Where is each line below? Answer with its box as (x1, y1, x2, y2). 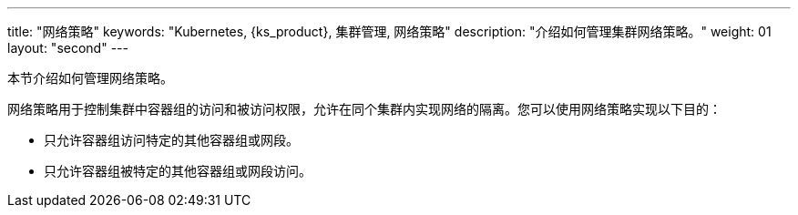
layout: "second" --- (7, 40, 128, 56)
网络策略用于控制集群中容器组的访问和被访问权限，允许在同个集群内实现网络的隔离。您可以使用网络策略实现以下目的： (7, 101, 721, 117)
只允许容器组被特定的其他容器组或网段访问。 (44, 163, 312, 179)
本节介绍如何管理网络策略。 (7, 70, 173, 86)
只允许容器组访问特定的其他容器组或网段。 (44, 132, 299, 148)
